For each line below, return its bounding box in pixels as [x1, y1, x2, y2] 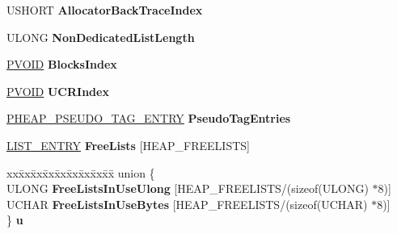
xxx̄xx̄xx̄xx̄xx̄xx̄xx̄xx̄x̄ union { [6, 164, 155, 181]
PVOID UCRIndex [6, 82, 109, 99]
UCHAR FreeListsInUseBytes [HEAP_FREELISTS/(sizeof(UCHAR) [6, 195, 368, 212]
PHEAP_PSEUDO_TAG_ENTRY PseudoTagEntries [6, 110, 291, 127]
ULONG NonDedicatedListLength [6, 28, 195, 45]
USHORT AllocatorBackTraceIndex [6, 2, 203, 18]
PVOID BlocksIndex [6, 56, 117, 73]
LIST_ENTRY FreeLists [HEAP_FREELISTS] [6, 136, 250, 153]
